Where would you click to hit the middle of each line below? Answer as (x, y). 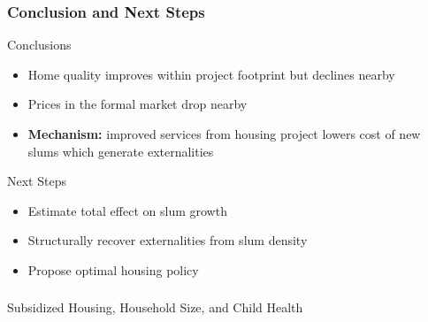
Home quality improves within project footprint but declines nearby (211, 74)
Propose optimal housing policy (113, 269)
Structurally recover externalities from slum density (168, 240)
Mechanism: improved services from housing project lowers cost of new (224, 134)
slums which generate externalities (121, 151)
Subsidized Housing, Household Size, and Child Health (155, 307)
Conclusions (39, 45)
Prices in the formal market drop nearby (138, 104)
